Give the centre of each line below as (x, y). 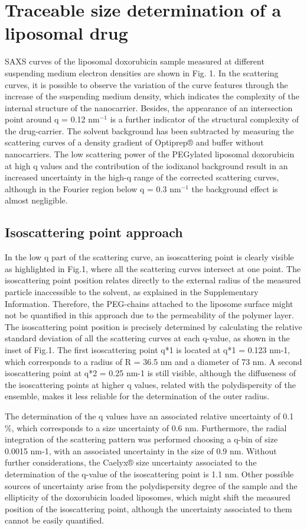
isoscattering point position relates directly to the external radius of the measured (153, 280)
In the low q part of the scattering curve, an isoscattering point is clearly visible (149, 257)
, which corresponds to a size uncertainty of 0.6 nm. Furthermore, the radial (149, 427)
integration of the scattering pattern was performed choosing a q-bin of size (141, 439)
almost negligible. (36, 200)
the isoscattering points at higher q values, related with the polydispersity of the (150, 384)
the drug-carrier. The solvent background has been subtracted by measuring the (149, 130)
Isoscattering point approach (94, 232)
